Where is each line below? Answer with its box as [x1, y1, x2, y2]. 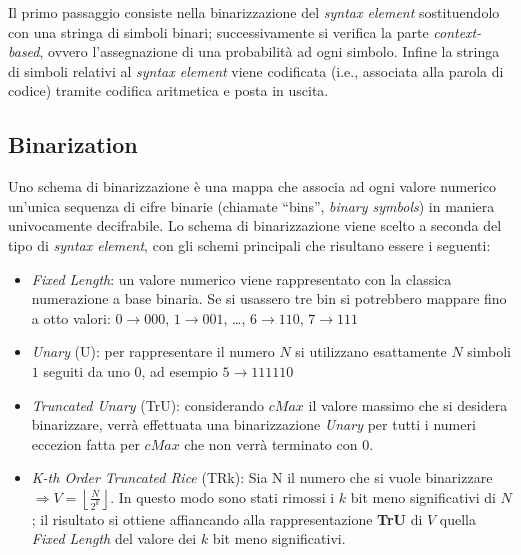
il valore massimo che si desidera [308, 394, 508, 415]
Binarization [8, 129, 138, 160]
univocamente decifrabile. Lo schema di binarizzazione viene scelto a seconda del [8, 215, 502, 236]
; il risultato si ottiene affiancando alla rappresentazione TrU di [31, 508, 423, 529]
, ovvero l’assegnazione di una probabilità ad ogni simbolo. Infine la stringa [39, 41, 500, 62]
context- [433, 21, 482, 42]
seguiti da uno [43, 360, 130, 381]
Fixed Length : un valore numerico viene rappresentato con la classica [31, 268, 452, 289]
